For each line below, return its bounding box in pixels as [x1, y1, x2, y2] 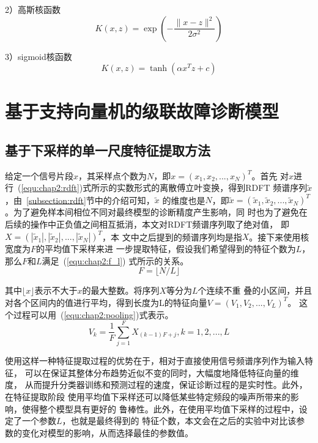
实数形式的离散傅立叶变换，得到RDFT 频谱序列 [117, 181, 308, 194]
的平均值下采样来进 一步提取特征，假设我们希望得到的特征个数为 [36, 242, 296, 255]
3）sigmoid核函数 [5, 50, 72, 62]
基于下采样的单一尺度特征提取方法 [5, 140, 210, 159]
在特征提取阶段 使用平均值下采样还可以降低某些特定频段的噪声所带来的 [5, 390, 290, 403]
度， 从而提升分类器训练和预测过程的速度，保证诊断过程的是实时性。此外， [5, 378, 308, 391]
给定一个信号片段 [5, 169, 73, 182]
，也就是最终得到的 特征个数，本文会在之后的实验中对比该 [62, 414, 297, 427]
